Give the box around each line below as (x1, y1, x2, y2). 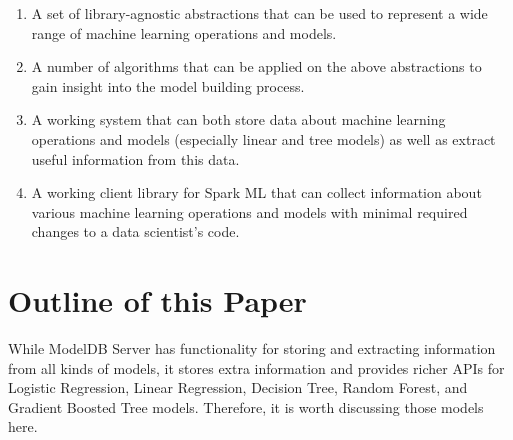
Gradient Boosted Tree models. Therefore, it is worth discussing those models (8, 396, 484, 417)
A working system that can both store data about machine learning (31, 109, 446, 130)
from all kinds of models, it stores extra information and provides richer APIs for (8, 357, 505, 378)
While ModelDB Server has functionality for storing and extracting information (8, 338, 496, 359)
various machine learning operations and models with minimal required (31, 201, 468, 222)
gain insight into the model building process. (31, 75, 305, 96)
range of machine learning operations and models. (31, 22, 337, 43)
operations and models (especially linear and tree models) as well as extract (31, 128, 496, 149)
